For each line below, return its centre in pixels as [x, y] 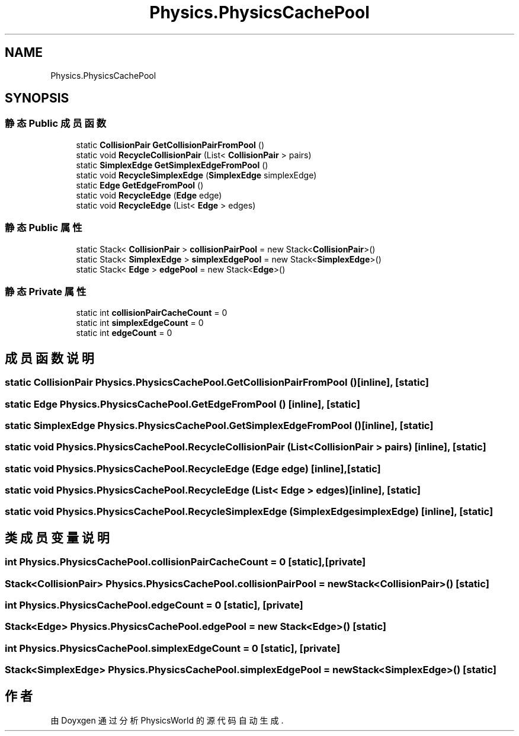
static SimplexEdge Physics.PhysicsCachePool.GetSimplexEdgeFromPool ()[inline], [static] [219, 425]
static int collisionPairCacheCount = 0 [152, 313]
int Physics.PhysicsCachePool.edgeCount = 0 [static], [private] [154, 605]
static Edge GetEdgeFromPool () [140, 185]
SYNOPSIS [37, 98]
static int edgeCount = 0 [124, 333]
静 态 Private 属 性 [46, 291]
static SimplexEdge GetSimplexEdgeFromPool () [172, 165]
